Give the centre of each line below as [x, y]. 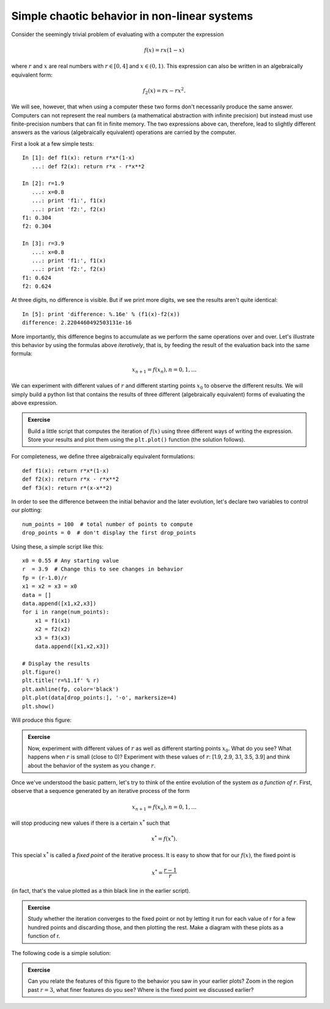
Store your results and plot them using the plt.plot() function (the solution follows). [137, 440]
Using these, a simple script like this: [57, 546]
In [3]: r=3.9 [43, 244]
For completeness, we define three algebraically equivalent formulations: [103, 457]
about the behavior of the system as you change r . [92, 765]
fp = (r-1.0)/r [45, 578]
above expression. [35, 403]
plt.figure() [42, 672]
